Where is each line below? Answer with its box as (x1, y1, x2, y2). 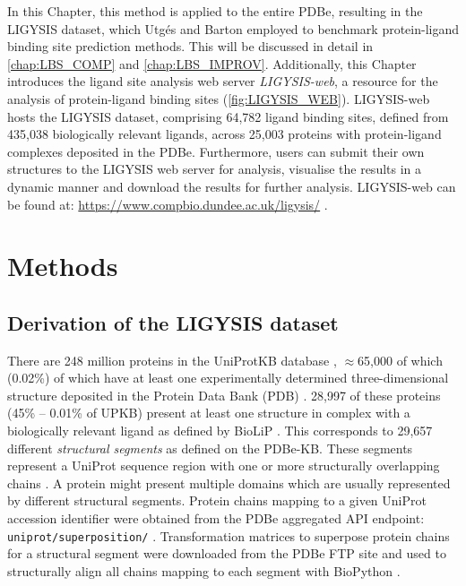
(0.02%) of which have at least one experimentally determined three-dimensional (7, 368, 449, 387)
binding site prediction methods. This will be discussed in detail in (7, 37, 374, 56)
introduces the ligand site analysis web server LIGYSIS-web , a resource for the (7, 72, 438, 90)
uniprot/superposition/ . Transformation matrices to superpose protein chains (7, 526, 450, 545)
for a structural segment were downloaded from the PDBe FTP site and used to (7, 544, 446, 563)
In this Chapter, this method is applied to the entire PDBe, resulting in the (7, 2, 423, 20)
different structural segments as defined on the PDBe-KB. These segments (7, 438, 413, 457)
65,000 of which (358, 350, 443, 369)
